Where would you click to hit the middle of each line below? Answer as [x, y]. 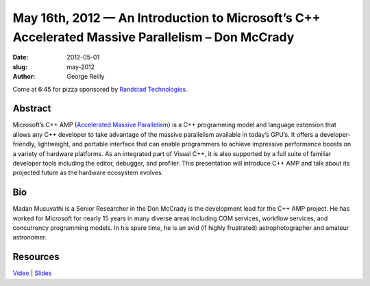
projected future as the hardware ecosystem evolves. [88, 173]
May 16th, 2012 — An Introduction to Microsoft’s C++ [167, 18]
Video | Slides [32, 273]
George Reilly [86, 77]
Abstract [32, 108]
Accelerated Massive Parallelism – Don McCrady [153, 37]
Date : [21, 57]
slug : [20, 67]
